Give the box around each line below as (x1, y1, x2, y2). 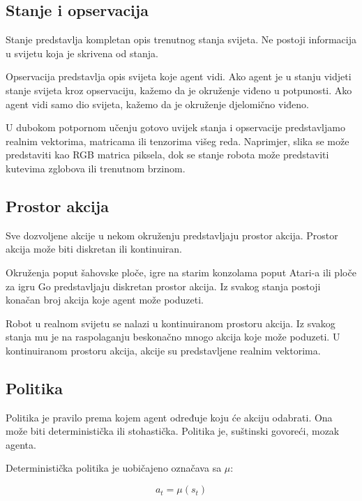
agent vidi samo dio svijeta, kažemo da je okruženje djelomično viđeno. (6, 96, 309, 111)
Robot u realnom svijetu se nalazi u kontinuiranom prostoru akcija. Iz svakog (6, 315, 335, 330)
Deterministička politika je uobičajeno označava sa (6, 461, 222, 475)
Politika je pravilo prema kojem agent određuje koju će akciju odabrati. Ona (6, 410, 333, 424)
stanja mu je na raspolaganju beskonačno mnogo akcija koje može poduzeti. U (6, 329, 340, 344)
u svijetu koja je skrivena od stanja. (6, 45, 158, 60)
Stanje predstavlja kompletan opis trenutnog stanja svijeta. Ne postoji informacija (6, 32, 357, 47)
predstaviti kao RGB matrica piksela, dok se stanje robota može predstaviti (6, 147, 329, 162)
